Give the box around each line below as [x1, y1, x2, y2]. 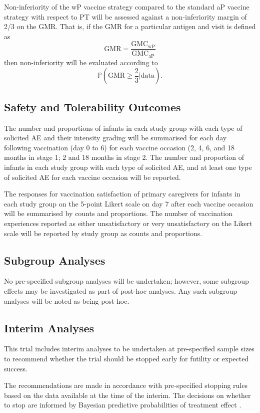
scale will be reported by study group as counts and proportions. [4, 228, 202, 238]
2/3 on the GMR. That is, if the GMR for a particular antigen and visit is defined [4, 21, 256, 32]
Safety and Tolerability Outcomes [4, 99, 181, 114]
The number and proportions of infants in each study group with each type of [4, 122, 242, 133]
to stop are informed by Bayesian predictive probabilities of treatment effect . [4, 399, 241, 410]
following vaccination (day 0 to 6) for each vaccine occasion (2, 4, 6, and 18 [4, 142, 234, 152]
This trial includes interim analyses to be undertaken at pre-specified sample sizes [4, 343, 254, 354]
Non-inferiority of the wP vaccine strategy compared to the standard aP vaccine [4, 2, 249, 12]
